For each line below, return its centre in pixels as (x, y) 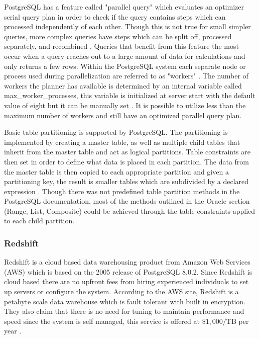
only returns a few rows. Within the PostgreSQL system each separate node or (125, 66)
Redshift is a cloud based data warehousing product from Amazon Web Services (127, 262)
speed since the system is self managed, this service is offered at (102, 321)
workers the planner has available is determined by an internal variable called (123, 85)
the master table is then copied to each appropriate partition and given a (116, 171)
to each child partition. (39, 221)
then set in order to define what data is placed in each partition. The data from (126, 161)
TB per (237, 321)
